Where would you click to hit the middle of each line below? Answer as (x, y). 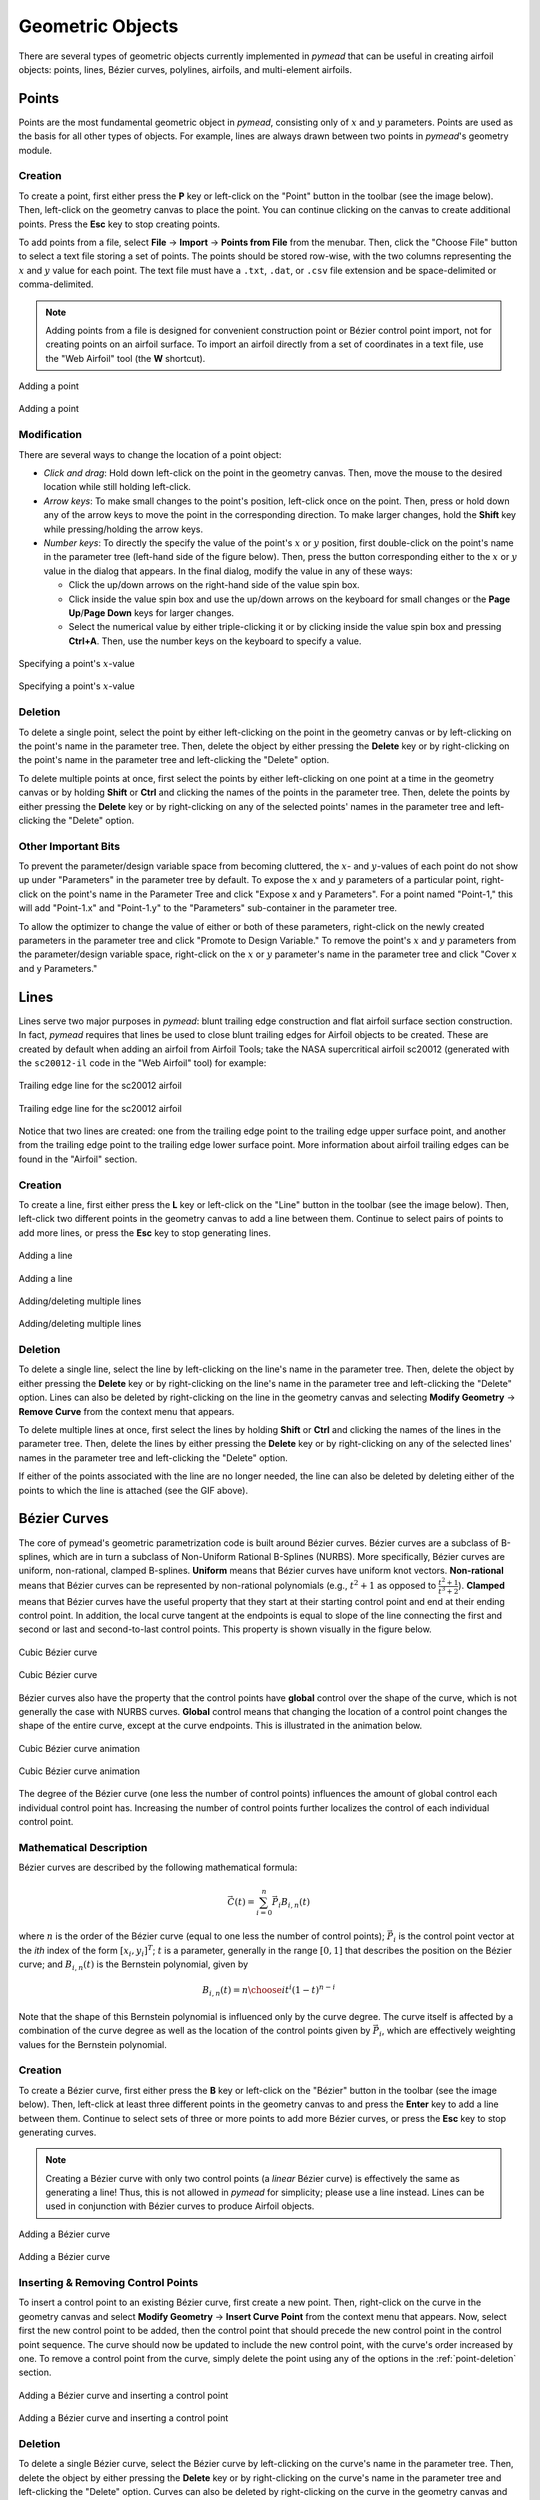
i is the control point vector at (454, 1937)
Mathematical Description (83, 1847)
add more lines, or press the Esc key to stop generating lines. (145, 1232)
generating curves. (57, 2132)
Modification (50, 435)
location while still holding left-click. (117, 487)
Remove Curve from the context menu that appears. (126, 1411)
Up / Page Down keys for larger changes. (151, 612)
